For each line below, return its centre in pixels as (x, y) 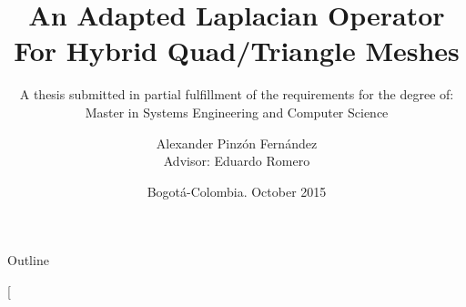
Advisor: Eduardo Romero (237, 161)
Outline (28, 260)
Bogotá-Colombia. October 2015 (237, 191)
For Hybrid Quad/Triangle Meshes (237, 51)
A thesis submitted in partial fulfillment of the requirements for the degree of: (237, 94)
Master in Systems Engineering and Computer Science (237, 112)
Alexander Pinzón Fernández (237, 143)
